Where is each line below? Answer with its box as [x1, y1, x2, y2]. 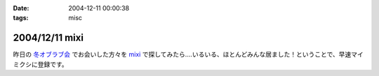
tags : [13, 14, 29, 22]
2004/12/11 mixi [13, 32, 84, 44]
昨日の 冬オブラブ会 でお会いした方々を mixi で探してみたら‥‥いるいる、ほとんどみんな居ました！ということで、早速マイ [13, 50, 364, 59]
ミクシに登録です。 [13, 60, 68, 68]
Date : [13, 4, 29, 12]
